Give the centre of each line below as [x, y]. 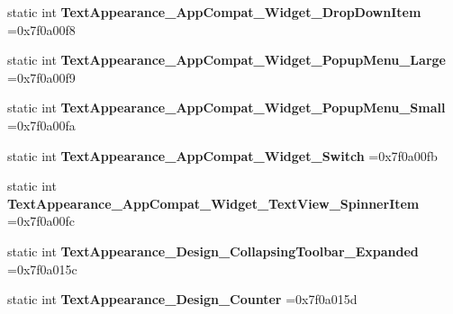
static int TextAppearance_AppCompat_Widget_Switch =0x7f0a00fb [222, 155]
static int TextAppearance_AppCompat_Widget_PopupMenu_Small [226, 108]
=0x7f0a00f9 [41, 77]
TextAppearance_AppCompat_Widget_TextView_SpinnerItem [213, 203]
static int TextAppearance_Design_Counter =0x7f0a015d [182, 299]
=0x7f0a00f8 [41, 29]
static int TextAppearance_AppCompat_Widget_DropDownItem [214, 12]
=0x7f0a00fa [41, 125]
